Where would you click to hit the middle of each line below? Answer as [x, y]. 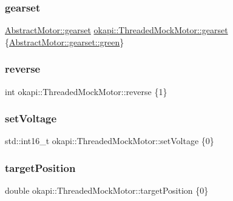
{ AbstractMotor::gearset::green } [65, 41]
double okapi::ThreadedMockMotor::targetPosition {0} [107, 190]
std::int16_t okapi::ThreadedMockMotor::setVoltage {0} [110, 141]
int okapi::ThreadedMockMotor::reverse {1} [86, 91]
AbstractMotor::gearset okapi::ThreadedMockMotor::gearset [116, 30]
